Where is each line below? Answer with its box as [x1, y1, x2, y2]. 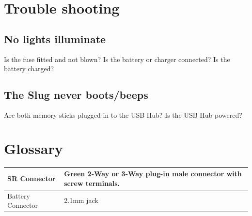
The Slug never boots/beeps [4, 87, 148, 102]
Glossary [4, 138, 63, 158]
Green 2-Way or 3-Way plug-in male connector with [64, 169, 242, 179]
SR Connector [7, 173, 56, 183]
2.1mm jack [64, 195, 98, 205]
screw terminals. [64, 178, 120, 188]
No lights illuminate [4, 31, 106, 46]
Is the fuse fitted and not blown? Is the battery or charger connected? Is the [4, 54, 230, 64]
